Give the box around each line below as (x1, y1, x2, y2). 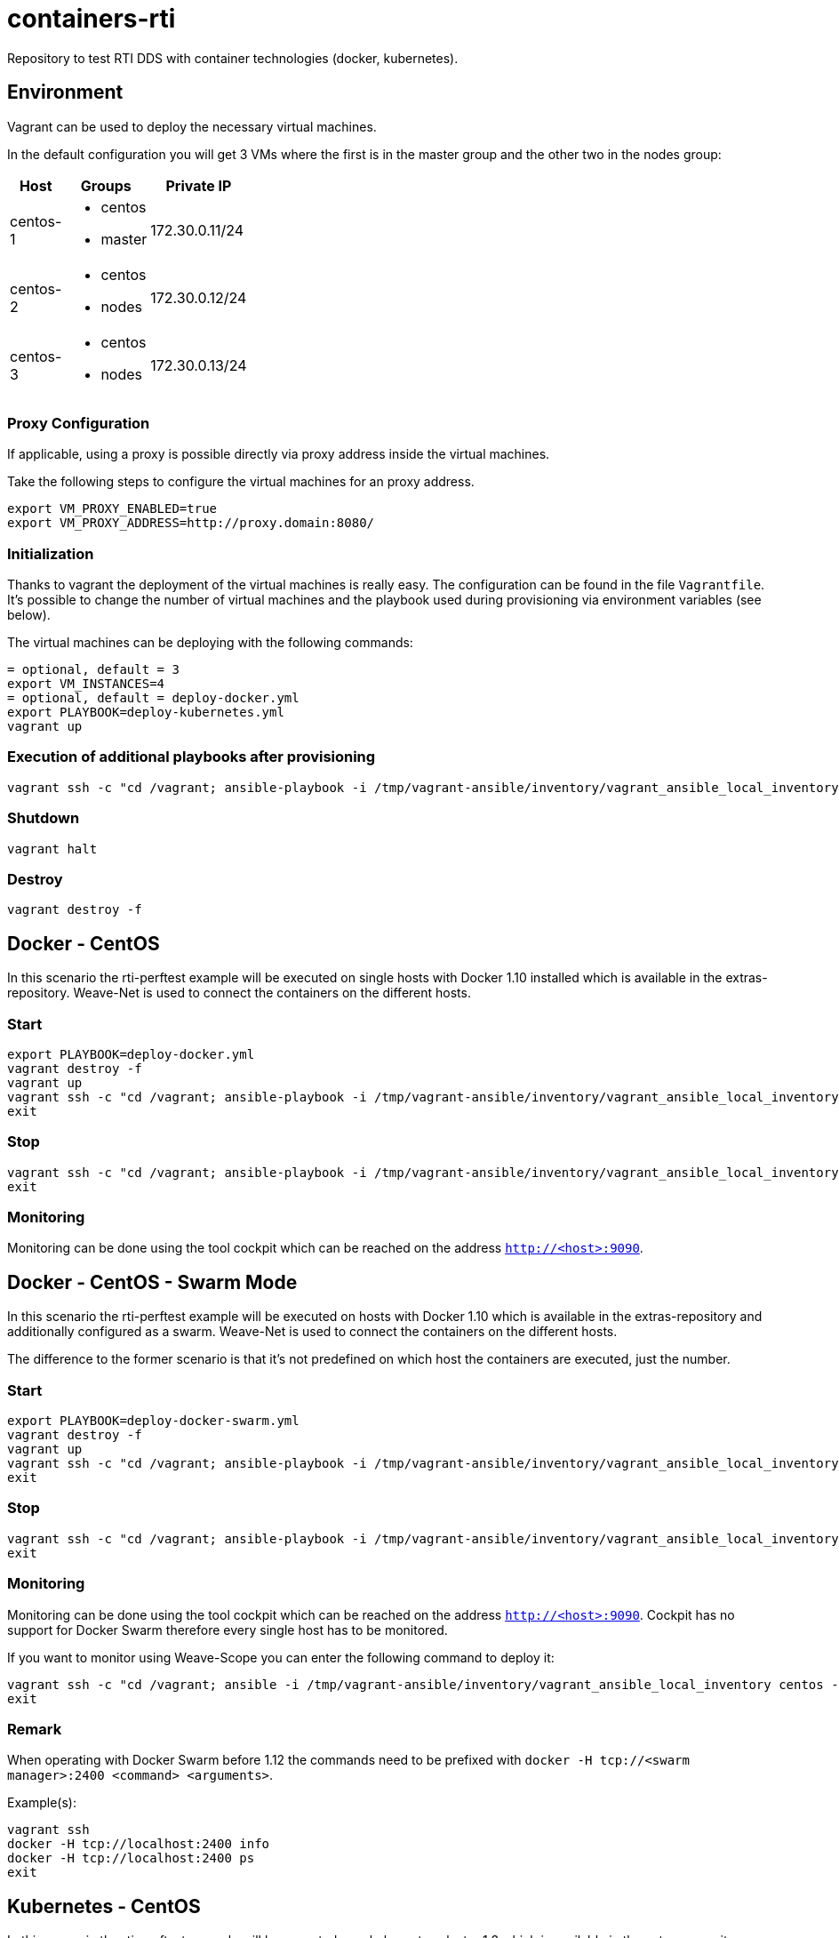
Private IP (165, 176, 232, 195)
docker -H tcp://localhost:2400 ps (7, 1851, 255, 1866)
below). (7, 607, 51, 623)
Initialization (7, 544, 94, 563)
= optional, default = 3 (7, 662, 180, 677)
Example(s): (7, 1795, 76, 1811)
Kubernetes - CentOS (7, 1894, 201, 1918)
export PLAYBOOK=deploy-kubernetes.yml (7, 705, 284, 720)
